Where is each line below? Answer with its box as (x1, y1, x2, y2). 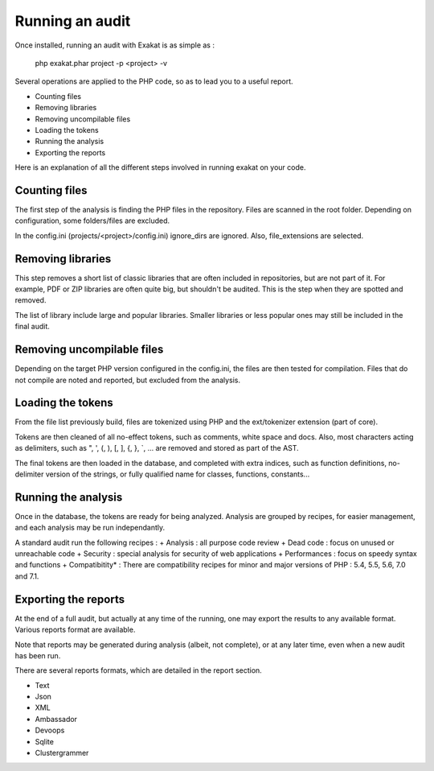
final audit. (14, 322, 50, 332)
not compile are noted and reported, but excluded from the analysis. (14, 375, 241, 385)
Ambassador (35, 714, 78, 724)
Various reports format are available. (14, 625, 136, 635)
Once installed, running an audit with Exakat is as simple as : (14, 40, 215, 50)
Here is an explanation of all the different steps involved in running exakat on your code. (14, 163, 306, 172)
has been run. (14, 650, 61, 660)
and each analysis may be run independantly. (14, 523, 166, 533)
